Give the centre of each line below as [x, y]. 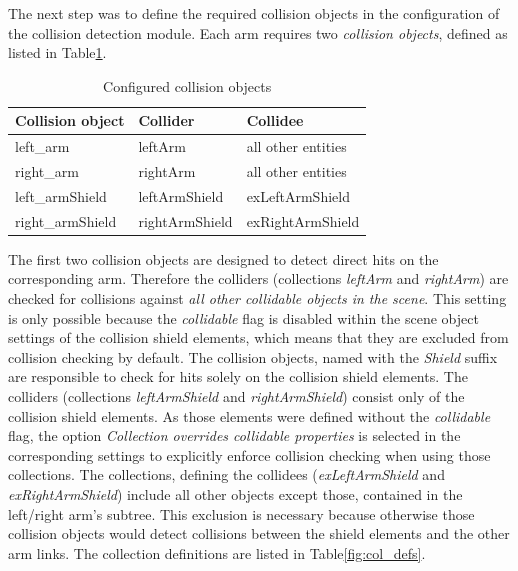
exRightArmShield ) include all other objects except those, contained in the [235, 493]
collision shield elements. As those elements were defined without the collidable [249, 415]
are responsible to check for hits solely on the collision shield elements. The [238, 376]
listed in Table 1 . [57, 52]
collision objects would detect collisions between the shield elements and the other [259, 533]
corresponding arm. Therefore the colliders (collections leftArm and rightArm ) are [258, 278]
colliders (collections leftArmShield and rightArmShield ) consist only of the [236, 396]
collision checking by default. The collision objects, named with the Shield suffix [253, 356]
